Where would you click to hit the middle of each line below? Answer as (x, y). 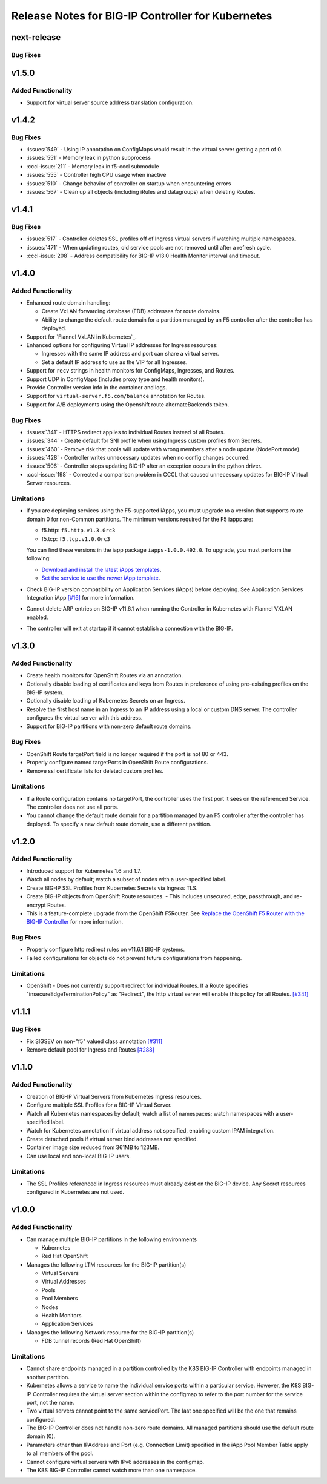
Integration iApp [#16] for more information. (81, 597)
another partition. (48, 1377)
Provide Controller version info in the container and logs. (97, 387)
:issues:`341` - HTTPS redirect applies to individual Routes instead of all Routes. (126, 432)
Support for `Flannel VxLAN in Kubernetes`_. (82, 337)
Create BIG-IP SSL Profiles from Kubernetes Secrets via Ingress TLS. (112, 888)
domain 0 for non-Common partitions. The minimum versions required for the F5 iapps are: (140, 519)
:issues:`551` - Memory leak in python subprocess (89, 158)
